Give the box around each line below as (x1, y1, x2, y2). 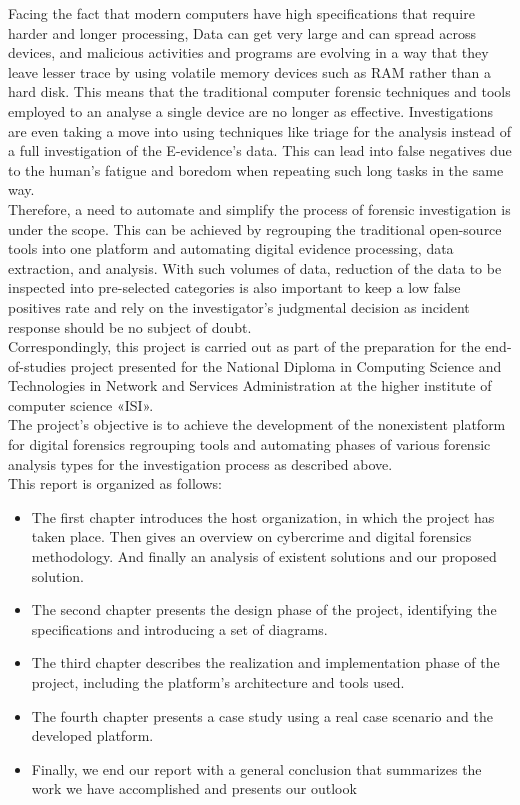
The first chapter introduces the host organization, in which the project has (31, 506, 495, 527)
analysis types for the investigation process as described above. (8, 453, 393, 474)
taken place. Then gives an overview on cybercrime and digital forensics (31, 526, 472, 547)
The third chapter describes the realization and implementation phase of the (31, 652, 500, 673)
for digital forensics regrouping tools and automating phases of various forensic (8, 434, 491, 455)
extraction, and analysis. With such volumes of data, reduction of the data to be (8, 257, 502, 278)
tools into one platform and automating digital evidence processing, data (8, 238, 454, 259)
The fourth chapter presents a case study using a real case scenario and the (31, 705, 493, 726)
